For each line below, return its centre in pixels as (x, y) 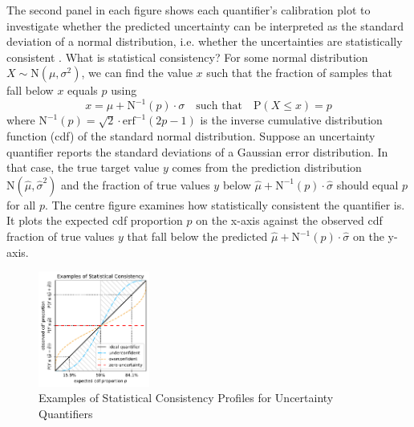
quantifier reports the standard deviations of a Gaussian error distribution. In (197, 151)
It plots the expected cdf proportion (95, 220)
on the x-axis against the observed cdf (289, 220)
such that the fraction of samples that (299, 73)
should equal (367, 184)
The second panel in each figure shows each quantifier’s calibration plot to (189, 10)
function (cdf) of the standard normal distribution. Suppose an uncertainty (191, 136)
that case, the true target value (83, 167)
